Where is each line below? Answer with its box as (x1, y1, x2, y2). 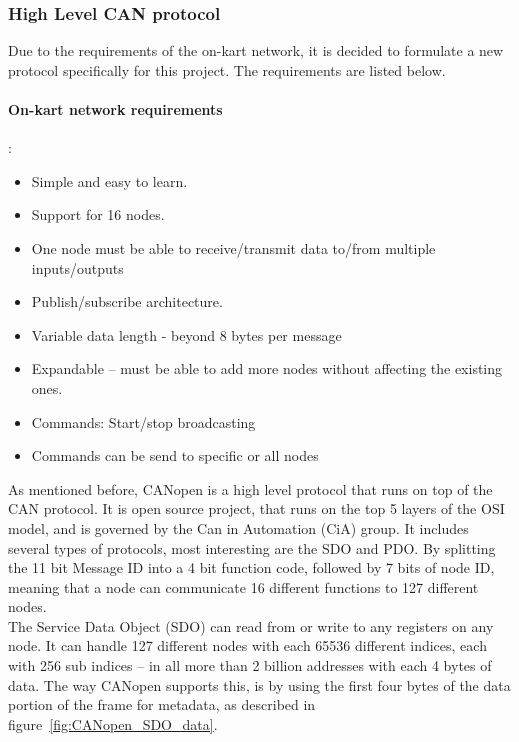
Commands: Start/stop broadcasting (31, 411, 256, 432)
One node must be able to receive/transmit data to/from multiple (31, 237, 436, 258)
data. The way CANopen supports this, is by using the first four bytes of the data (8, 674, 511, 695)
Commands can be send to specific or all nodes (31, 445, 319, 466)
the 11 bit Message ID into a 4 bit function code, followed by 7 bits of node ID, (8, 557, 495, 578)
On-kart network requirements (8, 99, 223, 119)
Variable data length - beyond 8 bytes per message (31, 324, 342, 345)
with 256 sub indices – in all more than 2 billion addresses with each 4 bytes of (8, 655, 492, 676)
